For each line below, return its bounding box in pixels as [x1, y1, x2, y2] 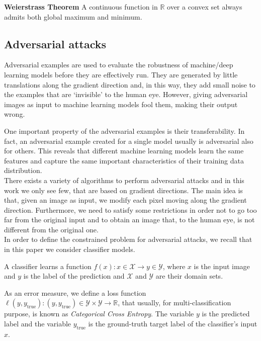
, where [162, 261, 186, 271]
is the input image [194, 261, 250, 271]
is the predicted [202, 308, 250, 319]
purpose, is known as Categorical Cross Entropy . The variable [4, 308, 194, 319]
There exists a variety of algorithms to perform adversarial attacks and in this [4, 175, 244, 185]
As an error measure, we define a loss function [4, 287, 146, 298]
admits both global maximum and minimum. [4, 11, 142, 22]
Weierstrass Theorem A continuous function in [4, 2, 158, 12]
